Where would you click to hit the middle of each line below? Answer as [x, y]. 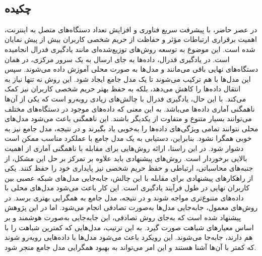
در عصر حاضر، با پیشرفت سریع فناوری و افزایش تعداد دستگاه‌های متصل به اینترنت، [131, 29]
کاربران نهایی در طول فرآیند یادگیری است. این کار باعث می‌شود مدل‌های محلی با [127, 188]
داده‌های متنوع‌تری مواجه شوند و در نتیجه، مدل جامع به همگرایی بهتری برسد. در [124, 197]
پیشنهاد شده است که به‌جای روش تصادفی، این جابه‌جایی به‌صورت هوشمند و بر [123, 217]
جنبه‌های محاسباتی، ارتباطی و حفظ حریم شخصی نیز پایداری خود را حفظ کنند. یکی [129, 168]
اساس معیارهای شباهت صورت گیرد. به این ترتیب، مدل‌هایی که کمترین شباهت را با [129, 227]
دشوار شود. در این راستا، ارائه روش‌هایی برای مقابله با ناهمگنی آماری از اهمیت [124, 148]
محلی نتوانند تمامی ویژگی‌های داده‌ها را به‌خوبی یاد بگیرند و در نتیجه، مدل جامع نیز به [132, 128]
